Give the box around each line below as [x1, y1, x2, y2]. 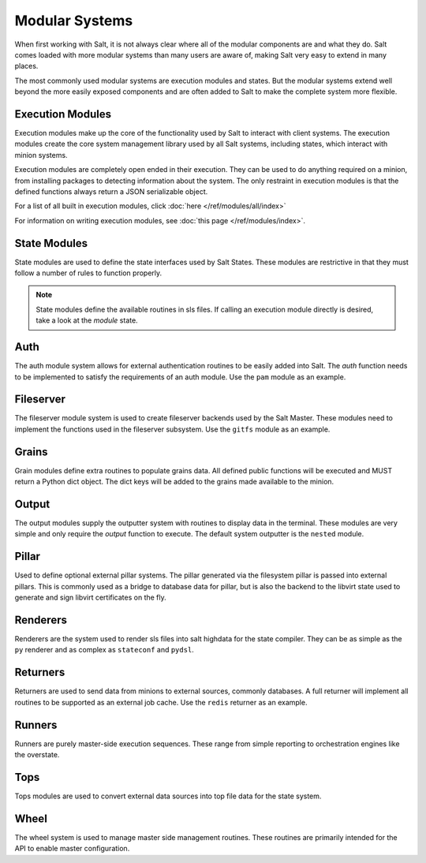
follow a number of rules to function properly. [14, 268, 163, 278]
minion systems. [14, 150, 68, 159]
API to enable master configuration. [14, 844, 130, 854]
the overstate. [14, 749, 60, 759]
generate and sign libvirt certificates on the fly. [14, 592, 167, 603]
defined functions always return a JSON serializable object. [14, 186, 208, 196]
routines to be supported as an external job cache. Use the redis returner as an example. [14, 697, 308, 707]
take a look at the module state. [35, 316, 138, 325]
